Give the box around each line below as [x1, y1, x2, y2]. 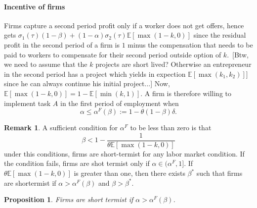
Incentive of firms [4, 1, 65, 11]
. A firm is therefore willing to [140, 88, 231, 98]
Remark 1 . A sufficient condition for [4, 122, 118, 133]
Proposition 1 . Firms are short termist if [4, 194, 133, 205]
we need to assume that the [4, 59, 87, 69]
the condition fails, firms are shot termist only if [4, 158, 150, 168]
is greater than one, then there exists [74, 168, 185, 178]
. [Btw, [227, 49, 249, 59]
